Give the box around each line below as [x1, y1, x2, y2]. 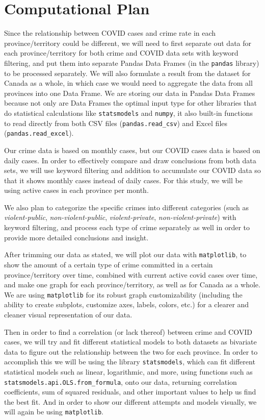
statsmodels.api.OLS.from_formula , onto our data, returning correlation [4, 376, 237, 387]
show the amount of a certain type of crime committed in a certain [4, 259, 213, 269]
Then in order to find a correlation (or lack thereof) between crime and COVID [4, 326, 252, 337]
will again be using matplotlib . [4, 406, 103, 417]
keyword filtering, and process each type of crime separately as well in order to [4, 222, 250, 233]
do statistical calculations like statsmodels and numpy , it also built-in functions [4, 107, 253, 118]
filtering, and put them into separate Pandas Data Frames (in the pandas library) [4, 57, 259, 68]
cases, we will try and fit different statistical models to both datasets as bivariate [4, 336, 257, 347]
